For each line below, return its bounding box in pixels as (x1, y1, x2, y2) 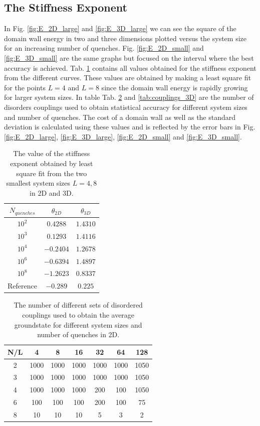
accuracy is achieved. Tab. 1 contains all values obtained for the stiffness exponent (4, 62, 256, 73)
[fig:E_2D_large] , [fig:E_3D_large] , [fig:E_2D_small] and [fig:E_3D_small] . (4, 131, 242, 141)
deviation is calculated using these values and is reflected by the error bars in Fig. (4, 121, 255, 132)
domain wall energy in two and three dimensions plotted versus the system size (4, 33, 246, 43)
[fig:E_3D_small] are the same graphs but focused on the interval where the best (4, 52, 254, 63)
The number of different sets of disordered (14, 300, 143, 310)
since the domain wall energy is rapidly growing (101, 82, 248, 92)
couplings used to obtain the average (22, 309, 135, 320)
